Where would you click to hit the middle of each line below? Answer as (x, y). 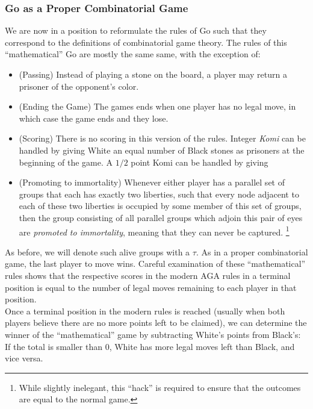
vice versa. (24, 358)
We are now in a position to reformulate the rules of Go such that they (136, 30)
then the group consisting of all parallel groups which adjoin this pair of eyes (161, 217)
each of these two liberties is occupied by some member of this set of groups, (160, 206)
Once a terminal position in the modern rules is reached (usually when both (145, 311)
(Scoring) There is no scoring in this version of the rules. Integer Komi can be (162, 138)
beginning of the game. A (66, 162)
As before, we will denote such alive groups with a (98, 251)
